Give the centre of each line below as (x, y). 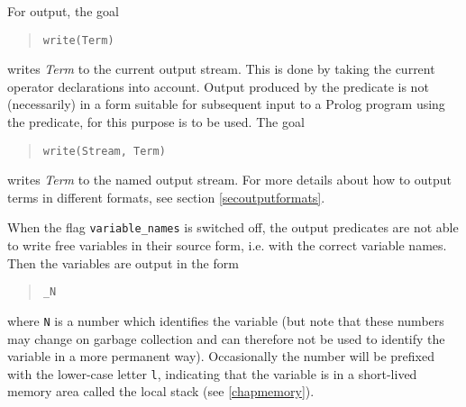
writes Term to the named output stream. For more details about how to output (229, 180)
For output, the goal (63, 11)
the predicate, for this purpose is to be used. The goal (156, 122)
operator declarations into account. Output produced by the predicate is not (218, 86)
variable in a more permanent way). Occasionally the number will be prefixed (221, 356)
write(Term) (78, 40)
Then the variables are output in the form (123, 262)
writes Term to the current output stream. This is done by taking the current (221, 69)
